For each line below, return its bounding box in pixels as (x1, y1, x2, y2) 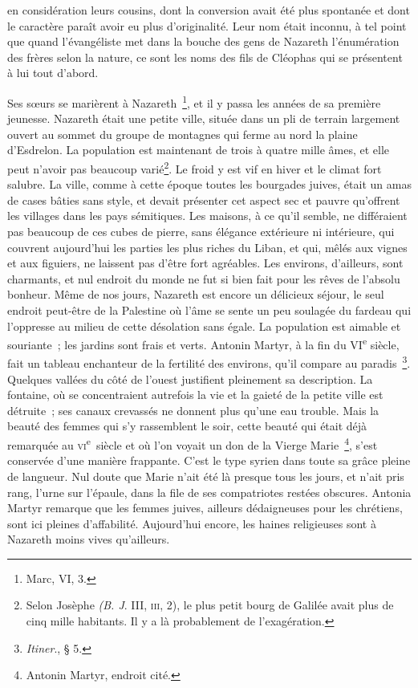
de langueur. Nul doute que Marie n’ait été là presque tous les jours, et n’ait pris (7, 467, 404, 484)
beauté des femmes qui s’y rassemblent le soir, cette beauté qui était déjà (7, 417, 367, 434)
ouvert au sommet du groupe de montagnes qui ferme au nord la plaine (7, 125, 358, 142)
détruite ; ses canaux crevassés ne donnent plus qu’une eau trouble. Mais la (7, 401, 379, 418)
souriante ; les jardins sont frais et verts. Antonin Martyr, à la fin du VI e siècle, (7, 334, 400, 352)
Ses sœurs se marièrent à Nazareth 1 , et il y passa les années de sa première (7, 92, 381, 111)
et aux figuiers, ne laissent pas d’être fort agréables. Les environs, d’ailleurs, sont (7, 254, 404, 271)
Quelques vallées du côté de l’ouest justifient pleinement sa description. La (7, 370, 373, 387)
